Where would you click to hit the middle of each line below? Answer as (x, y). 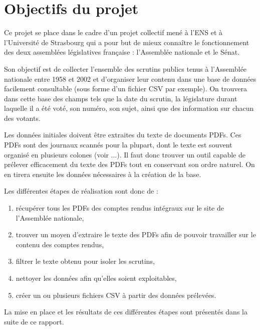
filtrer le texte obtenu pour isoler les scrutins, (85, 261)
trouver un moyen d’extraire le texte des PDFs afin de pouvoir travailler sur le (136, 234)
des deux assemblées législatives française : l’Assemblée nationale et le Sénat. (122, 52)
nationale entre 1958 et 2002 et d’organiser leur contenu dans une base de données (130, 78)
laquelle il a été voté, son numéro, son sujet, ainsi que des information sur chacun (129, 108)
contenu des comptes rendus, (60, 244)
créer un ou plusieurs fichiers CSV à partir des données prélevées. (116, 295)
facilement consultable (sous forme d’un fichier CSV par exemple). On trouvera (125, 89)
